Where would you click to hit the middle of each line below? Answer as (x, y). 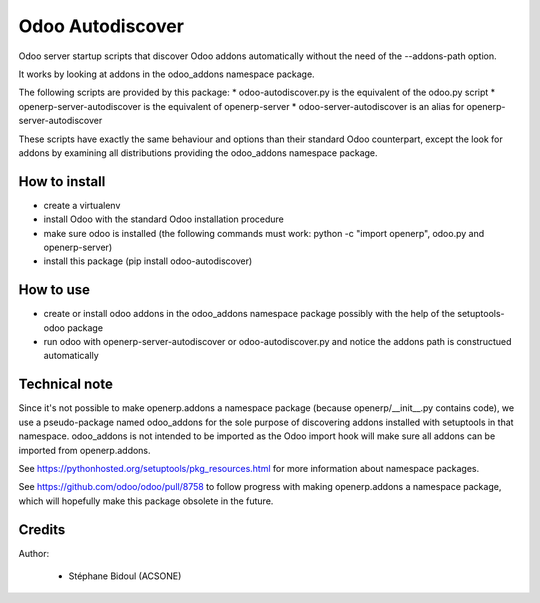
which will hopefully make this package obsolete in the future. (146, 501)
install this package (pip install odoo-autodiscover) (148, 261)
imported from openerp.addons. (84, 450)
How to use (54, 290)
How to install (62, 181)
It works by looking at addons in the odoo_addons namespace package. (166, 74)
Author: (34, 553)
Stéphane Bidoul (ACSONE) (125, 576)
